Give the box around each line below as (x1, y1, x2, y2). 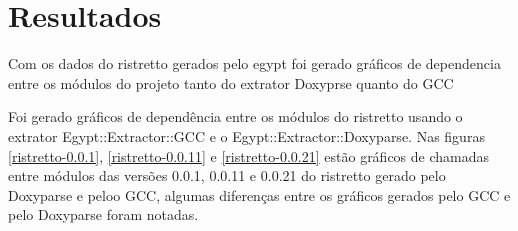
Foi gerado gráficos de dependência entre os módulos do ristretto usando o (8, 106, 463, 127)
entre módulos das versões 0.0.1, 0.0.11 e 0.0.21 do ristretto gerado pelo (8, 165, 446, 186)
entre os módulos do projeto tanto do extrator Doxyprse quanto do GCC (8, 72, 454, 93)
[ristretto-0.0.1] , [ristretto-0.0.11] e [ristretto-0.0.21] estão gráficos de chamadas (8, 145, 490, 166)
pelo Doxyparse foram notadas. (8, 204, 199, 225)
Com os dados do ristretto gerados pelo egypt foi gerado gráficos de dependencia (8, 53, 501, 74)
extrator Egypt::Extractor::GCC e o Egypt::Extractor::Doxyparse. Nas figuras (8, 125, 485, 146)
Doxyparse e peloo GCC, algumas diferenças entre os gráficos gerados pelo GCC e (8, 184, 511, 205)
